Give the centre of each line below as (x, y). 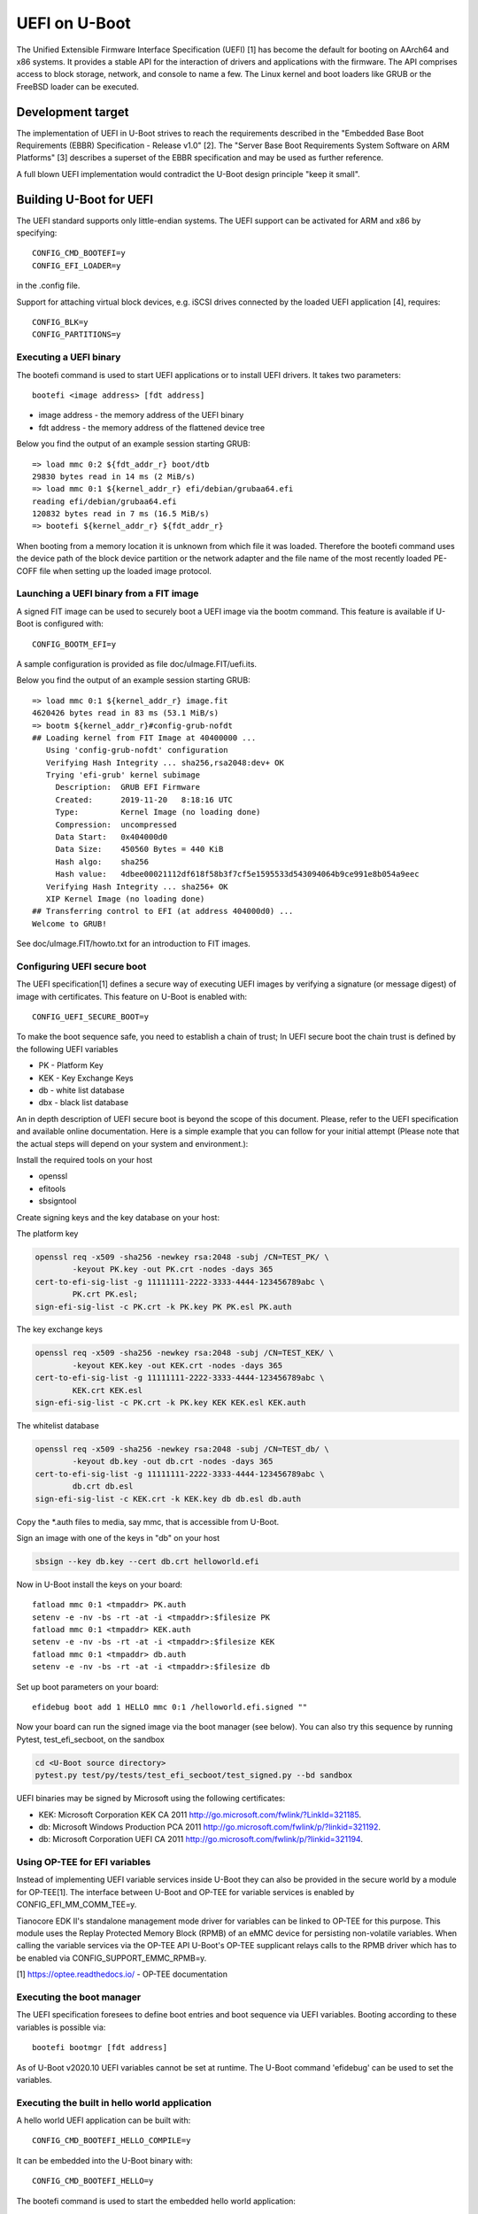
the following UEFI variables (67, 1049)
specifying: (37, 233)
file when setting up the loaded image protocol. (126, 570)
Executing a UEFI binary (69, 357)
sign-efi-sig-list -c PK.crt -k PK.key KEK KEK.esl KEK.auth (170, 1403)
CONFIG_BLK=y (60, 322)
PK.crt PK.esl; (105, 1294)
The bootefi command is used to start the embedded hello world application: (156, 2201)
